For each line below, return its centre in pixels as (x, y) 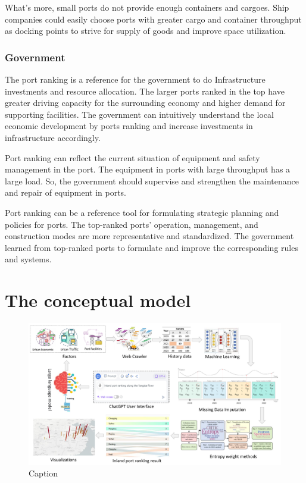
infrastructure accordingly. (53, 137)
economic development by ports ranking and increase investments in (129, 126)
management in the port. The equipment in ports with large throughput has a (148, 169)
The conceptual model (98, 300)
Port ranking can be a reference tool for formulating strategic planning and (142, 212)
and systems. (28, 259)
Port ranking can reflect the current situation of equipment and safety (132, 157)
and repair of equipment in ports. (66, 192)
